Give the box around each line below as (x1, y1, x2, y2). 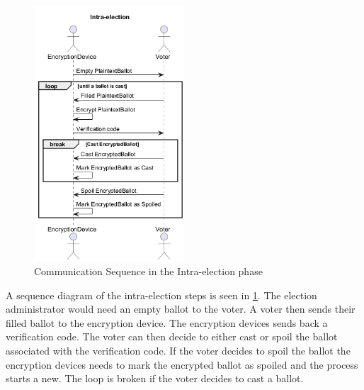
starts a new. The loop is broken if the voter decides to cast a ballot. (6, 371, 304, 386)
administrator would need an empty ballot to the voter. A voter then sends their (6, 301, 356, 316)
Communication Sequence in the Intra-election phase (34, 264, 263, 279)
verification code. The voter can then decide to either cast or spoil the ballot (6, 329, 338, 344)
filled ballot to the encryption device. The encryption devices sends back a (6, 315, 328, 330)
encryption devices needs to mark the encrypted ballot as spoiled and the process (6, 357, 358, 372)
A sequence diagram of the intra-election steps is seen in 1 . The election (6, 287, 317, 302)
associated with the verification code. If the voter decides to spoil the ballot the (6, 343, 351, 358)
